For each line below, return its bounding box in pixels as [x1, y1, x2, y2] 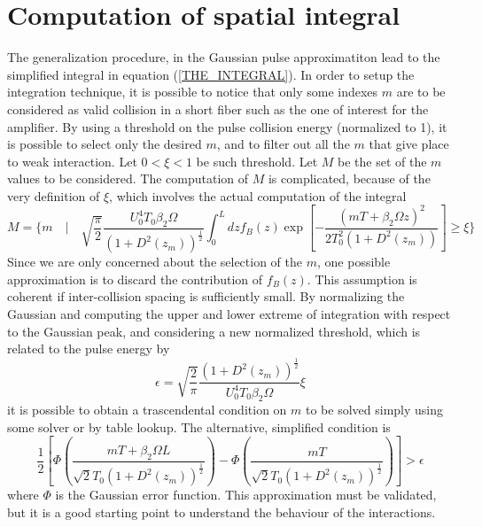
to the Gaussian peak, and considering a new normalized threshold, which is [7, 322, 421, 340]
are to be [396, 82, 446, 101]
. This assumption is [307, 269, 417, 288]
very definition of [7, 186, 100, 205]
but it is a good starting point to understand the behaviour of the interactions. [7, 502, 436, 521]
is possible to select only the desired [7, 135, 202, 153]
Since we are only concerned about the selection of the [7, 252, 303, 271]
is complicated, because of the [268, 169, 431, 188]
